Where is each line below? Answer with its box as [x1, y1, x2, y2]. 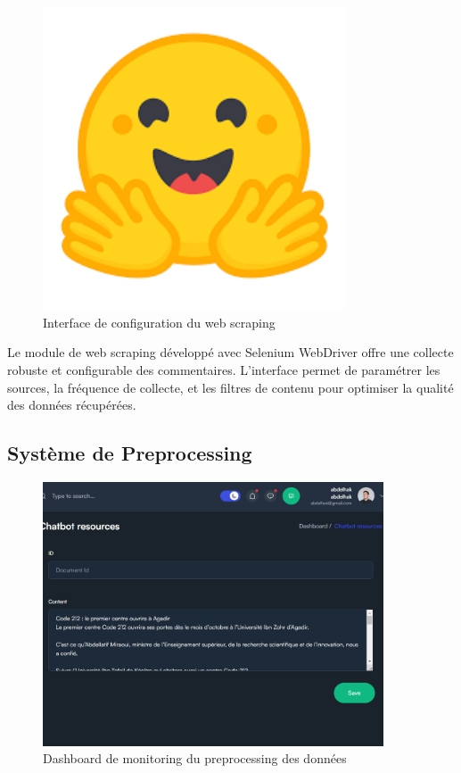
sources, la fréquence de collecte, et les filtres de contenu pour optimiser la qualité [7, 378, 454, 396]
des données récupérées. [7, 395, 136, 414]
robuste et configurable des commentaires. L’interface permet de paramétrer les [7, 360, 440, 378]
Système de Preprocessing [7, 439, 252, 467]
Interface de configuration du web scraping [43, 312, 276, 331]
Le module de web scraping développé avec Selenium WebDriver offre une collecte [7, 343, 454, 362]
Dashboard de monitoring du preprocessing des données [43, 749, 347, 768]
